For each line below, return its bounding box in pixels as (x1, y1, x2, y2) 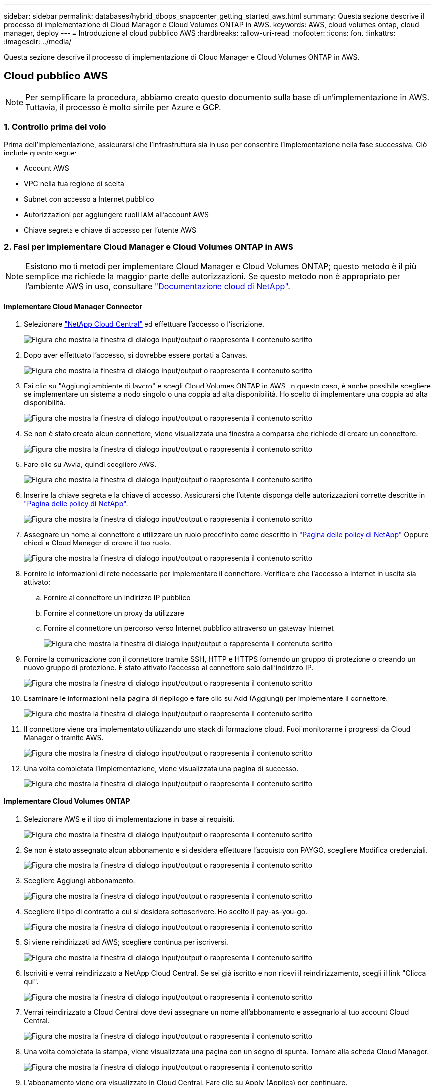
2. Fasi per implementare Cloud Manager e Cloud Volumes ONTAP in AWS (4, 241, 293, 252)
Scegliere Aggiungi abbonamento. (24, 876, 135, 885)
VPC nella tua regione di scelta (24, 179, 124, 188)
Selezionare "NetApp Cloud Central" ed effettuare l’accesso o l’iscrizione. (24, 319, 265, 328)
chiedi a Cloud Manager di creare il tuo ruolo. (24, 538, 171, 547)
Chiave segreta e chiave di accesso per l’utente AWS (24, 225, 196, 234)
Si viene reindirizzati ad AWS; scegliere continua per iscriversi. (24, 937, 228, 946)
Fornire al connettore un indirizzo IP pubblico (44, 593, 191, 602)
